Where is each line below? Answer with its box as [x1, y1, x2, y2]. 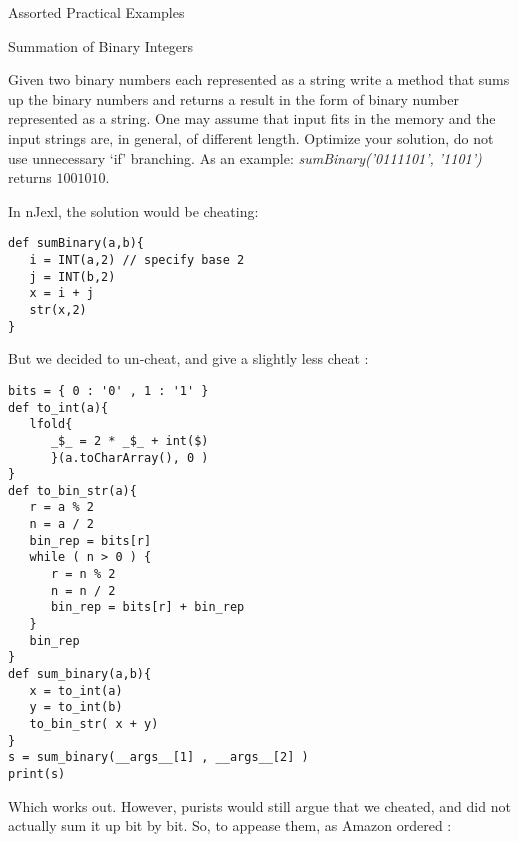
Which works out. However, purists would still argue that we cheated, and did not [8, 795, 511, 816]
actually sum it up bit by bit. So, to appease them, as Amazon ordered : [8, 815, 452, 836]
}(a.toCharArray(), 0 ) [50, 450, 209, 465]
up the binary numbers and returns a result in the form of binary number [8, 88, 459, 109]
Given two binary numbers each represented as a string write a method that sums [8, 69, 510, 90]
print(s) [8, 766, 66, 781]
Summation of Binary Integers [8, 35, 194, 56]
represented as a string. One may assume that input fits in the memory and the [8, 108, 496, 129]
